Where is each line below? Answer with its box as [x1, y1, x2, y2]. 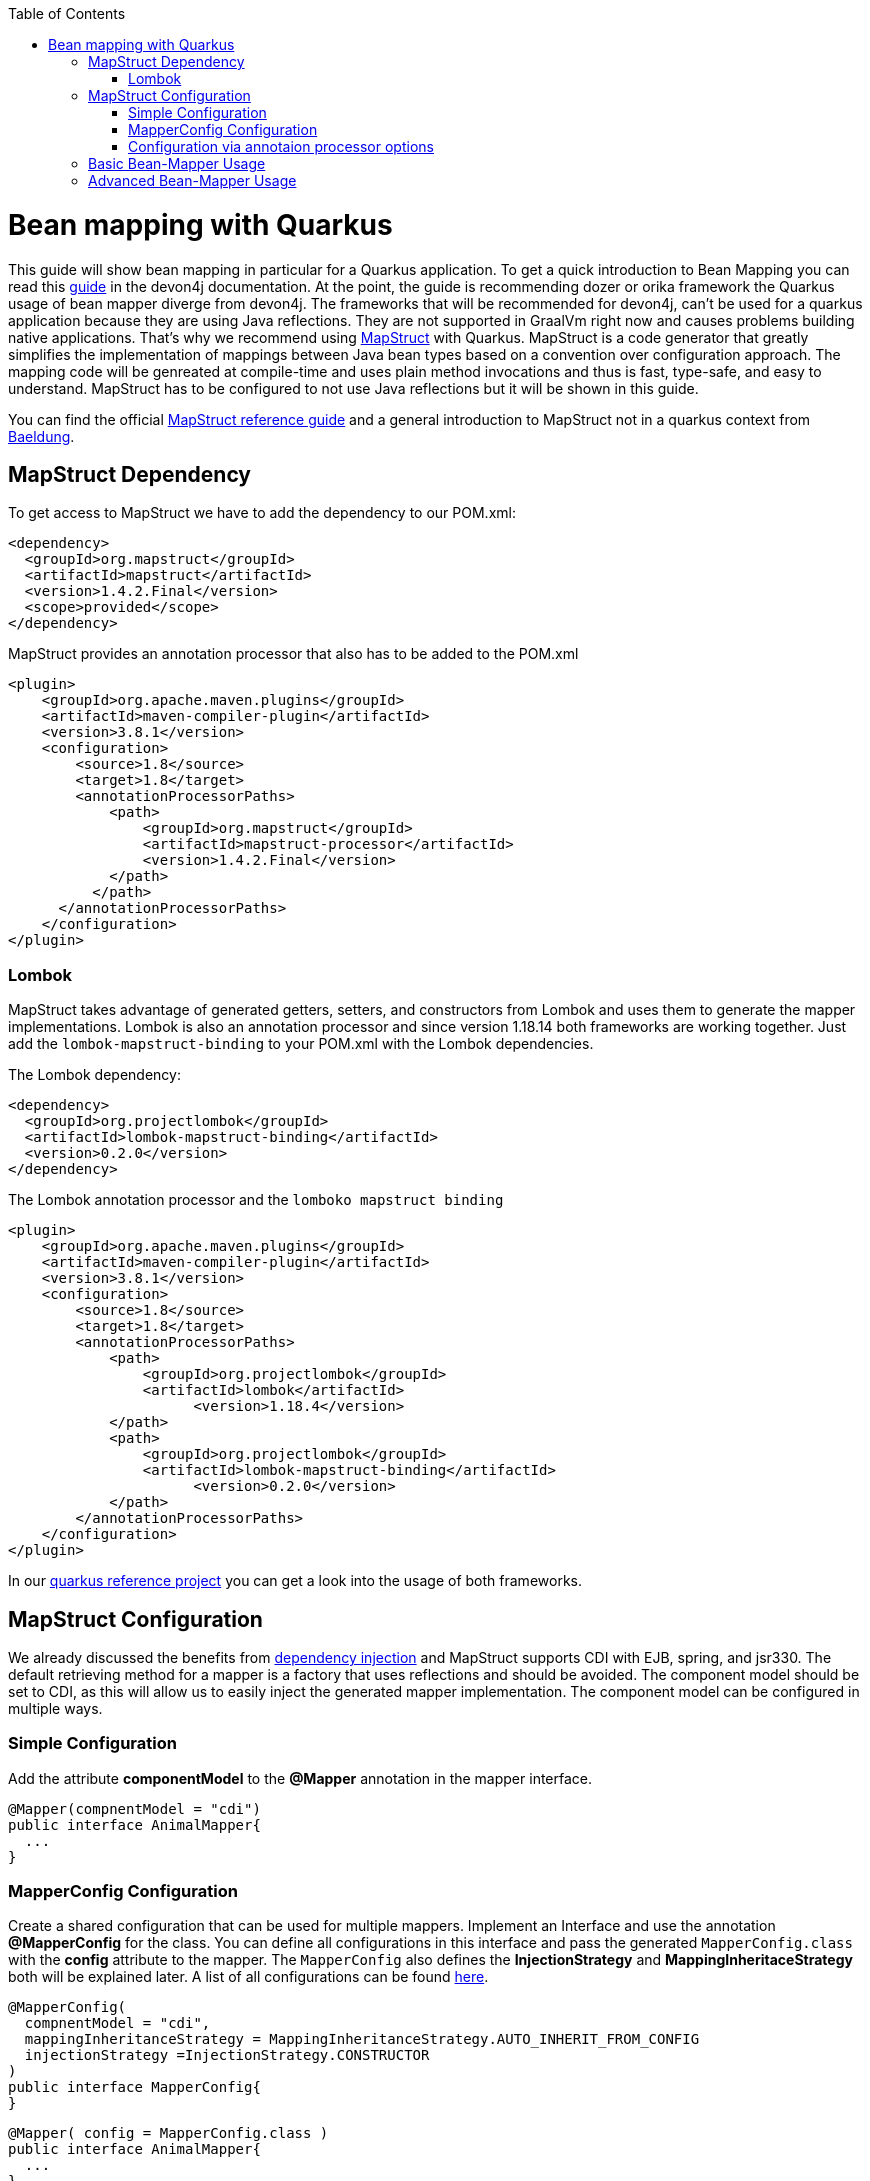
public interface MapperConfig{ [8, 2079, 261, 2096]
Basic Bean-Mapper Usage [88, 155, 266, 172]
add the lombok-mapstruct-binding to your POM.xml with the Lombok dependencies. [8, 1035, 594, 1053]
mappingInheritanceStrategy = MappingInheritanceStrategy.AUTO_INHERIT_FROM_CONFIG [24, 2031, 700, 2048]
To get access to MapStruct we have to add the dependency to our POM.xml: [8, 504, 516, 522]
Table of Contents [8, 5, 126, 22]
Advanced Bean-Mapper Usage [88, 172, 297, 189]
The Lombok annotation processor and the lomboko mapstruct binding [8, 1191, 504, 1209]
